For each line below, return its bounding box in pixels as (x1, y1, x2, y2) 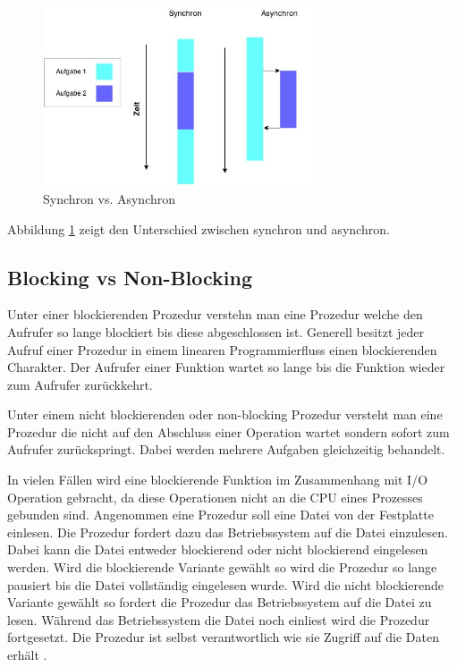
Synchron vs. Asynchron (43, 189, 176, 207)
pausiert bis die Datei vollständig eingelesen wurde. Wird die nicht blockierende (7, 575, 444, 594)
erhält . (7, 646, 47, 664)
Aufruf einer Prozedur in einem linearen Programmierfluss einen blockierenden (7, 340, 437, 359)
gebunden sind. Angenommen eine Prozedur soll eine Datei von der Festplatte (7, 505, 434, 524)
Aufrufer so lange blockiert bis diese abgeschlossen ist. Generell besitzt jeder (7, 322, 424, 341)
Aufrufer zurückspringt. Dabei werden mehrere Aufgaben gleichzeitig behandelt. (7, 440, 445, 459)
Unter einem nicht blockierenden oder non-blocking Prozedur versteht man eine (7, 405, 443, 424)
